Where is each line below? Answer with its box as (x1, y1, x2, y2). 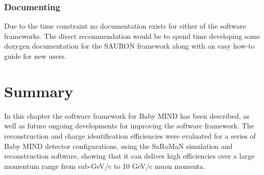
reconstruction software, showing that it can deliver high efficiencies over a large (4, 150, 255, 161)
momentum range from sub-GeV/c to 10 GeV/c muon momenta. (4, 160, 205, 171)
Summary (4, 80, 74, 101)
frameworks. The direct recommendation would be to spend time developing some (4, 30, 260, 41)
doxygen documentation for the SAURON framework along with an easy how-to (4, 40, 255, 51)
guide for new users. (4, 51, 66, 61)
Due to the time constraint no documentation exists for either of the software (4, 20, 246, 31)
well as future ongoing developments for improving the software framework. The (4, 120, 254, 131)
